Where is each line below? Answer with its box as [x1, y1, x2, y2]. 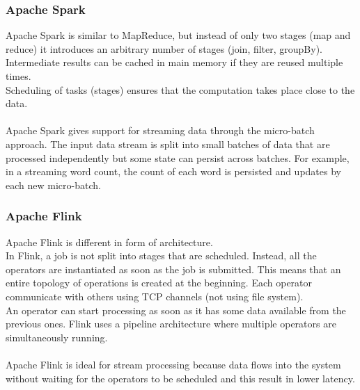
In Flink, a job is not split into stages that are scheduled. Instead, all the [6, 248, 317, 263]
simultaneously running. [6, 330, 108, 344]
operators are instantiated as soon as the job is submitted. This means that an [6, 261, 341, 276]
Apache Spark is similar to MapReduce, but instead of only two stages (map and [6, 28, 351, 42]
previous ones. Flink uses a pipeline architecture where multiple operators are [6, 316, 336, 331]
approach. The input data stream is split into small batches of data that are [6, 136, 330, 151]
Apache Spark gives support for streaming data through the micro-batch [6, 123, 315, 138]
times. [6, 69, 31, 83]
